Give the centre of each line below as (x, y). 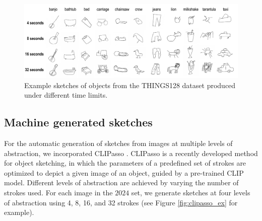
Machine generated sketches (78, 122)
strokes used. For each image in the (58, 192)
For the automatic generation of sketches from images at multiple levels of (118, 143)
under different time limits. (66, 95)
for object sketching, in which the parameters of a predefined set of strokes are (125, 163)
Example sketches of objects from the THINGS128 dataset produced (130, 85)
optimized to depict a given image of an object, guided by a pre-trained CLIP (124, 172)
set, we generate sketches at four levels (191, 192)
